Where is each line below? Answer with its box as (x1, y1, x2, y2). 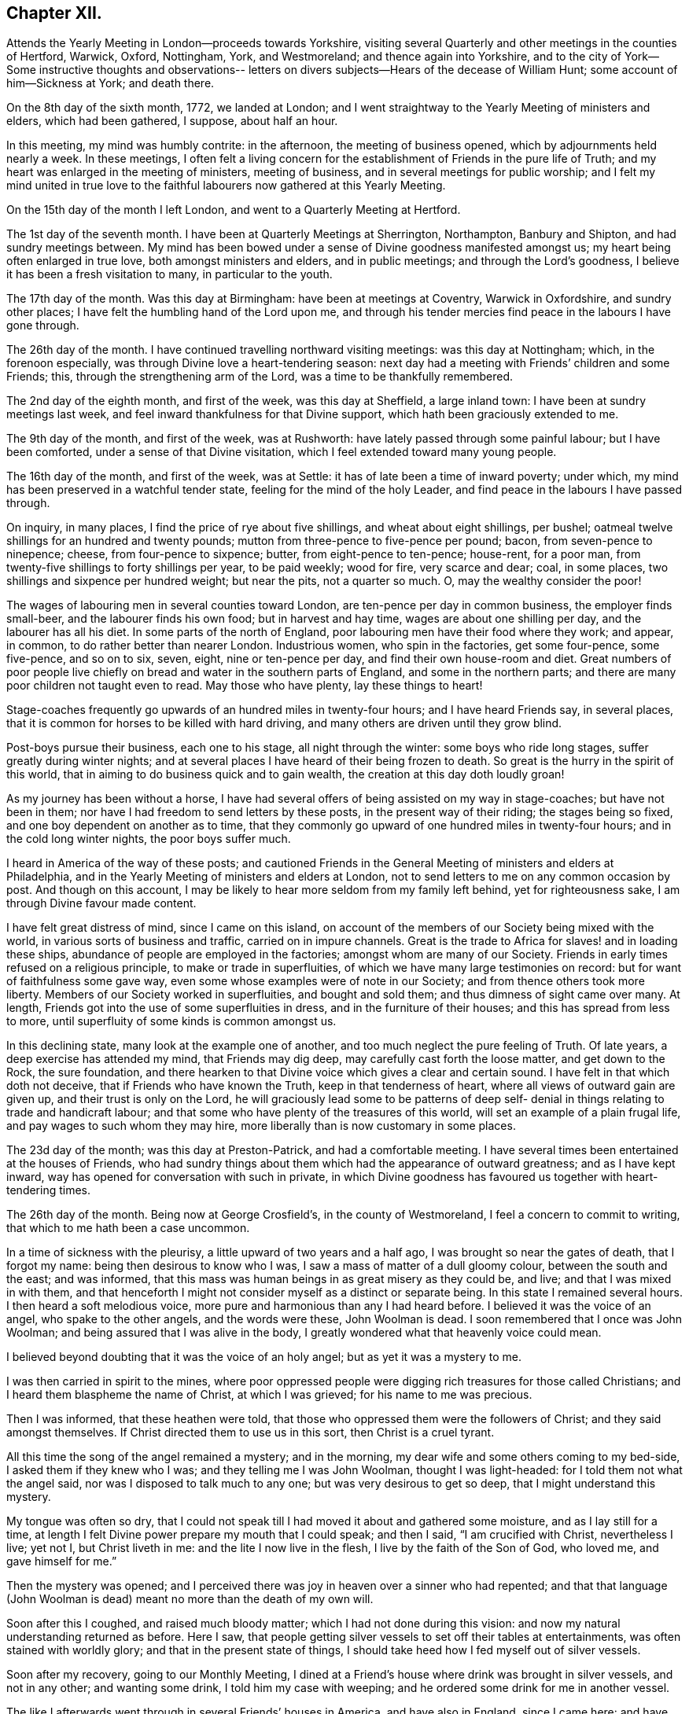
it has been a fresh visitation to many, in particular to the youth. (6, 267, 333, 281)
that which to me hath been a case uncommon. (6, 1221, 250, 1235)
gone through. (6, 318, 79, 333)
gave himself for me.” (6, 1554, 117, 1569)
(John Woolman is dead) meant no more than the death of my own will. (6, 1592, 374, 1606)
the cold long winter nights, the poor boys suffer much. (6, 832, 291, 846)
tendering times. (6, 1183, 91, 1197)
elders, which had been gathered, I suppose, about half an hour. (6, 114, 338, 128)
